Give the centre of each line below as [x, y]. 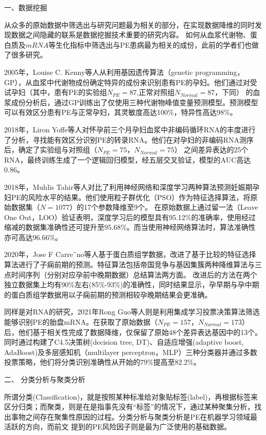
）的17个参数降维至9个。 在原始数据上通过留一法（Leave [164, 207]
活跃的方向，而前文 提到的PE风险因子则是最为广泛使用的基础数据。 [118, 427]
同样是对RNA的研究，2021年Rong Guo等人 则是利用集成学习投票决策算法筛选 [132, 312]
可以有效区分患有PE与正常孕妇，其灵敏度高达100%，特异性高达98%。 [121, 112]
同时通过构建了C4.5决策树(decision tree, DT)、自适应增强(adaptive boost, [124, 342]
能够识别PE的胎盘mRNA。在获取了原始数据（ [81, 322]
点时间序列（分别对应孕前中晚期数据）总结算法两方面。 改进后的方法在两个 [131, 274]
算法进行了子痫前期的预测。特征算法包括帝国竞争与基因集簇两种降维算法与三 [133, 264]
